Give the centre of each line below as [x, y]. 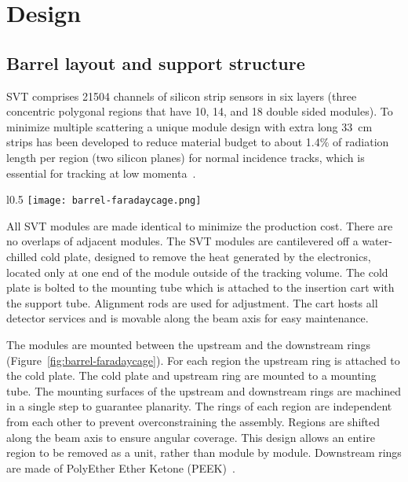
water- [377, 241]
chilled [22, 256]
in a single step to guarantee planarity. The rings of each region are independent [199, 406]
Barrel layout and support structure [156, 63]
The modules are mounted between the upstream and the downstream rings [188, 344]
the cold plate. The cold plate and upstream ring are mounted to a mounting [191, 375]
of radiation [361, 142]
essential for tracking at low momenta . [101, 173]
